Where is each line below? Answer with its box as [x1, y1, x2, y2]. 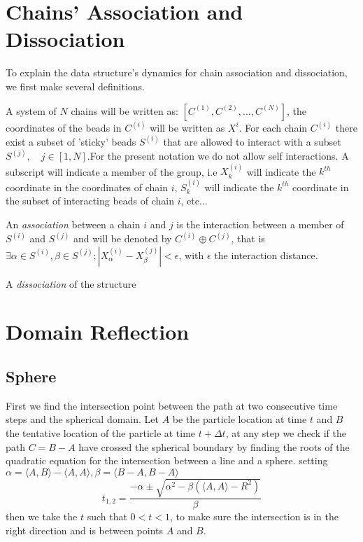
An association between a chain [6, 217, 141, 231]
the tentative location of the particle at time [6, 425, 196, 440]
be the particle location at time [172, 412, 307, 426]
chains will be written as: [71, 103, 178, 118]
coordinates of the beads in [6, 120, 122, 134]
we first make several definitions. [6, 78, 145, 93]
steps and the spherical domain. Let [6, 412, 159, 426]
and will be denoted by [73, 231, 172, 246]
